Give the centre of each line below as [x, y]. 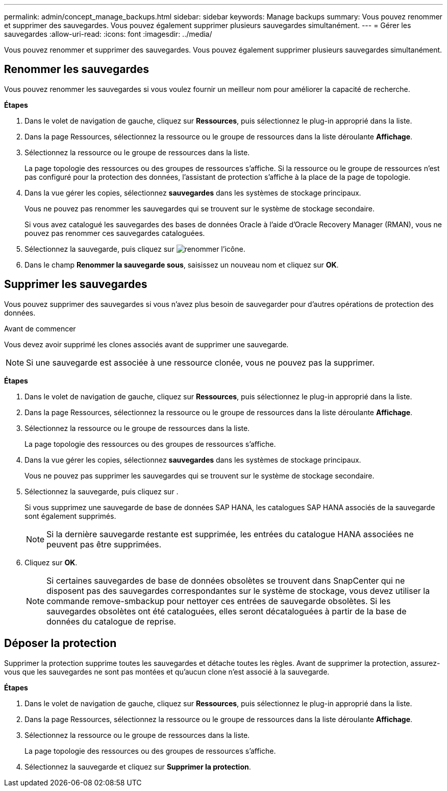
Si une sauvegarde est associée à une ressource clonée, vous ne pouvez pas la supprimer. [201, 362]
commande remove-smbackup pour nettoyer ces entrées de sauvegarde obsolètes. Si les [219, 601]
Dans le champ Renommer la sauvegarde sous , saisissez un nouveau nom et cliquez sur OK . [182, 265]
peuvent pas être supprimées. [104, 544]
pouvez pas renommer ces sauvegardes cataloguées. [115, 233]
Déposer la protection [60, 643]
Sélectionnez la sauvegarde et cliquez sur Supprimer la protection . [138, 766]
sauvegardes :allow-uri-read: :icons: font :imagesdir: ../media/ [108, 34]
